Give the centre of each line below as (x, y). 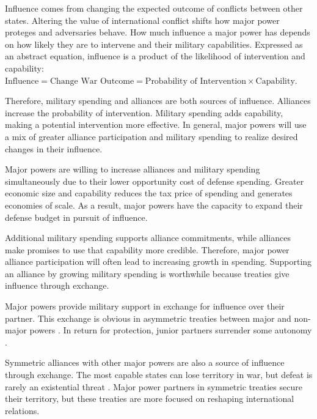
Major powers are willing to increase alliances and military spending (133, 169)
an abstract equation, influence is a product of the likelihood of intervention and (155, 56)
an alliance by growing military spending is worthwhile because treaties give (147, 273)
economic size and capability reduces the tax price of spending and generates (149, 193)
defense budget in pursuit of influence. (76, 217)
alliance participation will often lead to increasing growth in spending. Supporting (158, 261)
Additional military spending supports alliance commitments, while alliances (148, 238)
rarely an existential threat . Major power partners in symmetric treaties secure (154, 386)
